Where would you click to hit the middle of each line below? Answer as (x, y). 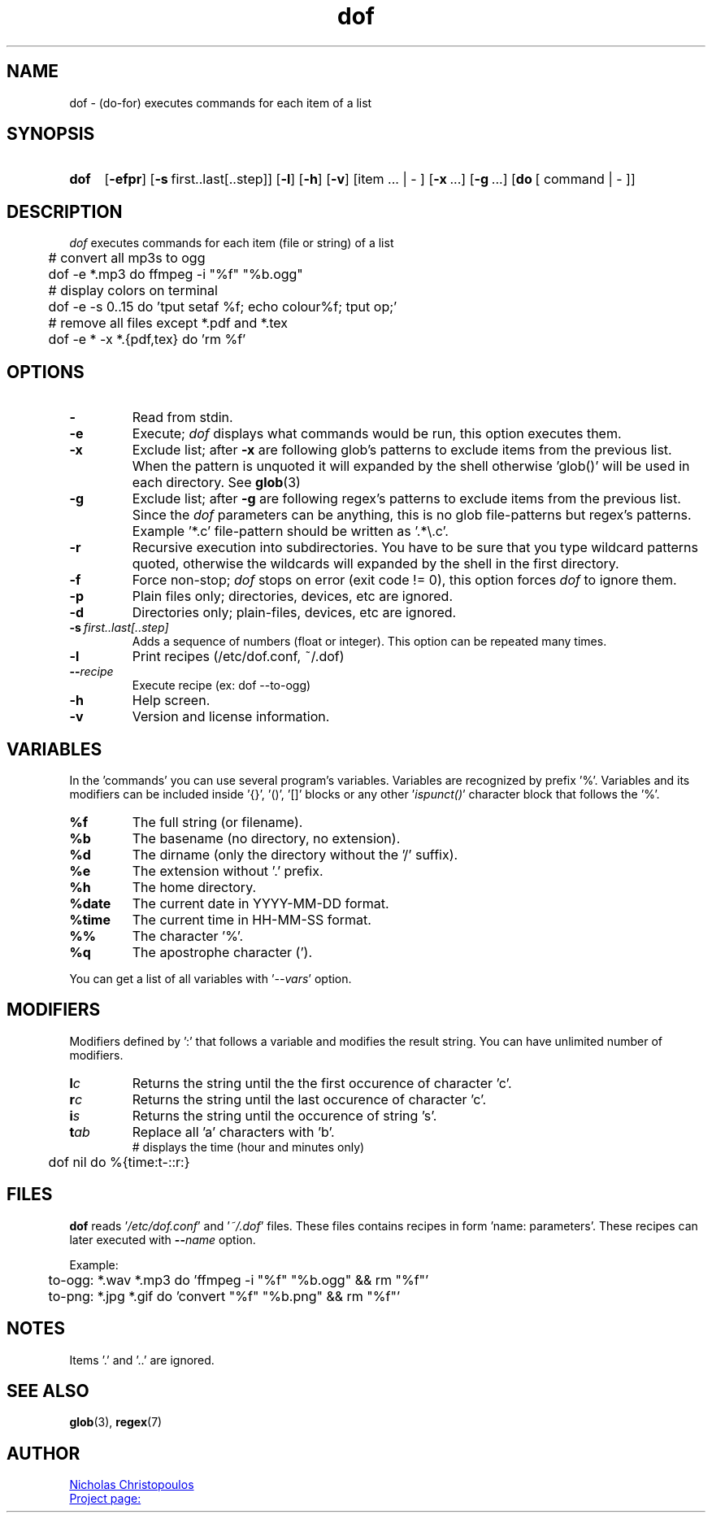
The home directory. (194, 887)
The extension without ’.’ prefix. (228, 870)
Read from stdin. (182, 418)
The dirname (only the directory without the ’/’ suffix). (295, 854)
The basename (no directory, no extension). (266, 838)
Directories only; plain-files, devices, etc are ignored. (294, 613)
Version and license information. (231, 717)
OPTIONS (46, 372)
